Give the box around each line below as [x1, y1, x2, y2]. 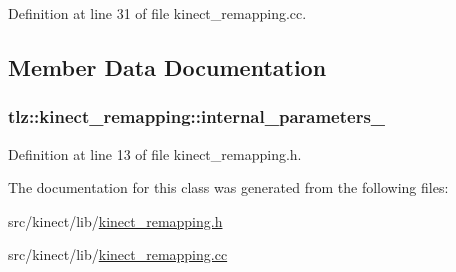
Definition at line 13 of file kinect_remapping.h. [8, 143, 302, 164]
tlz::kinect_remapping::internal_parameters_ [8, 104, 386, 129]
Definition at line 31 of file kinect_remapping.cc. [8, 3, 307, 23]
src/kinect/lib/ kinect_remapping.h [8, 210, 223, 231]
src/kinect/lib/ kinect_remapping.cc [8, 244, 228, 265]
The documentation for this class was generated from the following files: [8, 177, 449, 198]
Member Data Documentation [8, 51, 327, 82]
